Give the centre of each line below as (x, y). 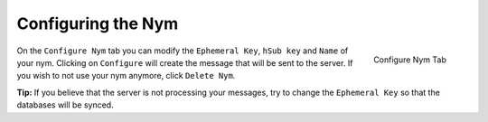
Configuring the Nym (98, 23)
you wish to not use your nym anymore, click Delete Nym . (126, 76)
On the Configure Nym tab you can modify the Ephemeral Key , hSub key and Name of (183, 51)
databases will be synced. (65, 105)
